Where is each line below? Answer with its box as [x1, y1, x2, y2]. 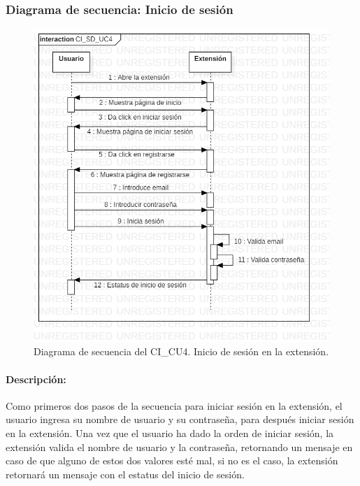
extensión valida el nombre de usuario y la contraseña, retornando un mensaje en [6, 439, 353, 454]
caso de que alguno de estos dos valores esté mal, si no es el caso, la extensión [6, 453, 338, 468]
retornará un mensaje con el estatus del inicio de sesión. [6, 466, 245, 481]
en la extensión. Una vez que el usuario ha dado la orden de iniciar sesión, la [6, 426, 334, 441]
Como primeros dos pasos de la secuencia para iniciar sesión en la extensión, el [6, 398, 343, 413]
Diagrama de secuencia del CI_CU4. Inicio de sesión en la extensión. [34, 344, 329, 359]
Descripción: [6, 371, 66, 386]
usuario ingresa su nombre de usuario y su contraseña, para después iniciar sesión [6, 412, 354, 427]
